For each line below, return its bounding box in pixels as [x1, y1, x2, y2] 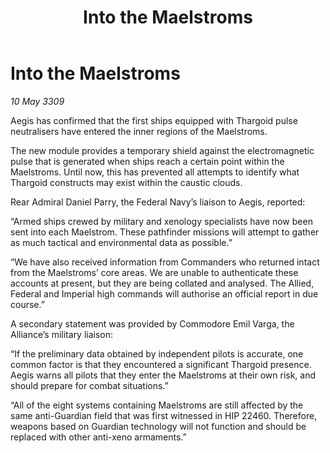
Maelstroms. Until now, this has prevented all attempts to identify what [10, 166, 300, 178]
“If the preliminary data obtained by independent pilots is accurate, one [10, 347, 304, 360]
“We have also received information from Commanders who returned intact [10, 256, 320, 268]
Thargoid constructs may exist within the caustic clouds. [10, 176, 243, 188]
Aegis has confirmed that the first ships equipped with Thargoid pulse [10, 114, 298, 126]
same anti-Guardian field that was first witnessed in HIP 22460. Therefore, [10, 409, 318, 421]
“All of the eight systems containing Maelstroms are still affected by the [10, 399, 304, 411]
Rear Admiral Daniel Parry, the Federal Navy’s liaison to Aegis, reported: [10, 196, 306, 208]
